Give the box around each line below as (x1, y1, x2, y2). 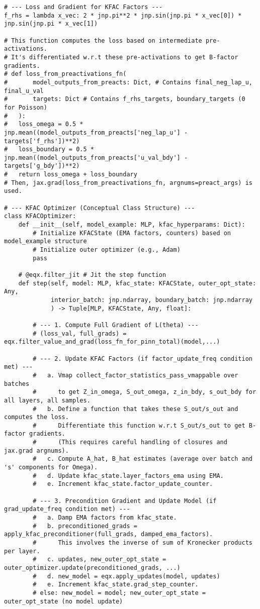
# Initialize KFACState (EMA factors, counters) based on (33, 229, 231, 237)
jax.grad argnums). (4, 447, 69, 454)
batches (4, 380, 30, 387)
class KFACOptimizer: (4, 213, 76, 220)
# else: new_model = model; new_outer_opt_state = (33, 589, 206, 596)
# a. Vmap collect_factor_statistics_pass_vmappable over (33, 371, 238, 379)
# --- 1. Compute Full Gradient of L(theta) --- (33, 321, 199, 329)
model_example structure (4, 238, 87, 245)
